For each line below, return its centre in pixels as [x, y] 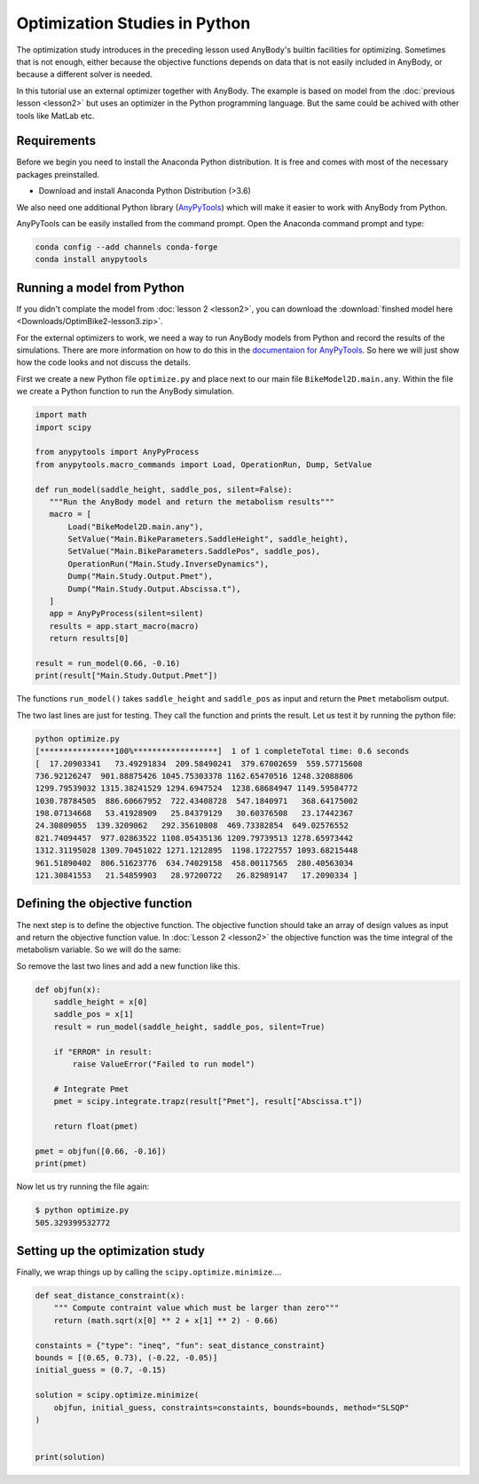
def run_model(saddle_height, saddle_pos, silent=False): [164, 489]
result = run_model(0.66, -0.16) [108, 663]
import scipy [63, 427]
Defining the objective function [104, 904]
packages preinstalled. [58, 174]
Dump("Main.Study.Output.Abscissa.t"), [154, 589]
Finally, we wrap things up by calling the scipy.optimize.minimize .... [149, 1272]
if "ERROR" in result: [103, 1051]
